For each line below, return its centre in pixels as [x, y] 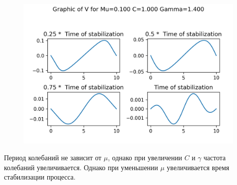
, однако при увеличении [145, 157]
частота [215, 157]
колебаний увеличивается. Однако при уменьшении [81, 167]
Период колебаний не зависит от [53, 157]
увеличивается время [198, 167]
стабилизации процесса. [40, 177]
